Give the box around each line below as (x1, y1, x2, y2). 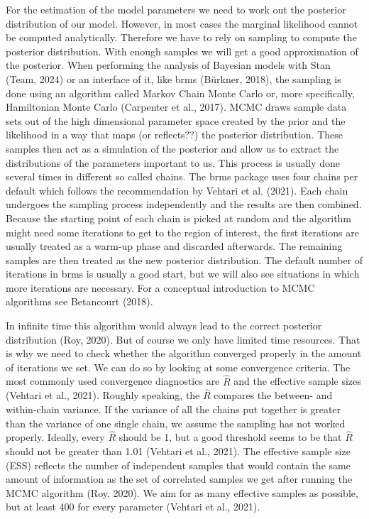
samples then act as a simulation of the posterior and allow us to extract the (6, 141, 339, 155)
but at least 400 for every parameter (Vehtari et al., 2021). (6, 499, 260, 514)
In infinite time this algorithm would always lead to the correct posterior (6, 318, 322, 333)
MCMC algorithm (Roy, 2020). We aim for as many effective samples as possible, (6, 485, 358, 500)
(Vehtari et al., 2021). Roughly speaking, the (6, 388, 200, 403)
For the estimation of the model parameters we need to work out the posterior (6, 2, 346, 16)
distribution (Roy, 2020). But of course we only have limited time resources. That (6, 332, 360, 346)
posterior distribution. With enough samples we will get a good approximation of (6, 43, 358, 58)
